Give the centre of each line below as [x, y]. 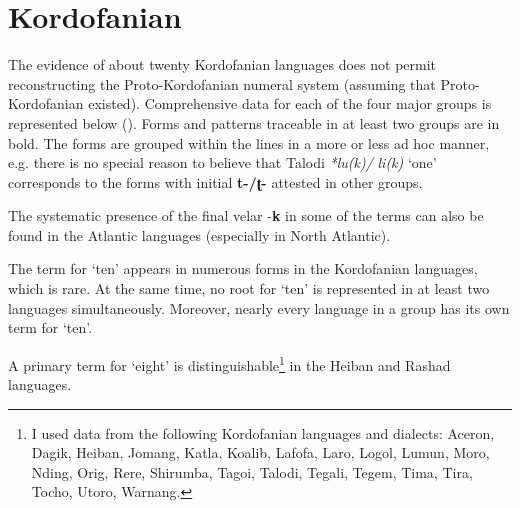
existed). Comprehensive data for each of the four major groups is [290, 103]
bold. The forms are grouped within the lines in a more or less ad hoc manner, [249, 142]
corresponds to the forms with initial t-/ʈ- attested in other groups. [215, 181]
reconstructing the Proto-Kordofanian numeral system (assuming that [222, 83]
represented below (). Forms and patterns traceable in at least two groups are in [254, 122]
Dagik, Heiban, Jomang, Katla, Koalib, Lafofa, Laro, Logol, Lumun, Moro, [260, 452]
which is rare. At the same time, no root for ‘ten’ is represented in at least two [249, 288]
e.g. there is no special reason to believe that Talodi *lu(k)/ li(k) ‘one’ [222, 162]
